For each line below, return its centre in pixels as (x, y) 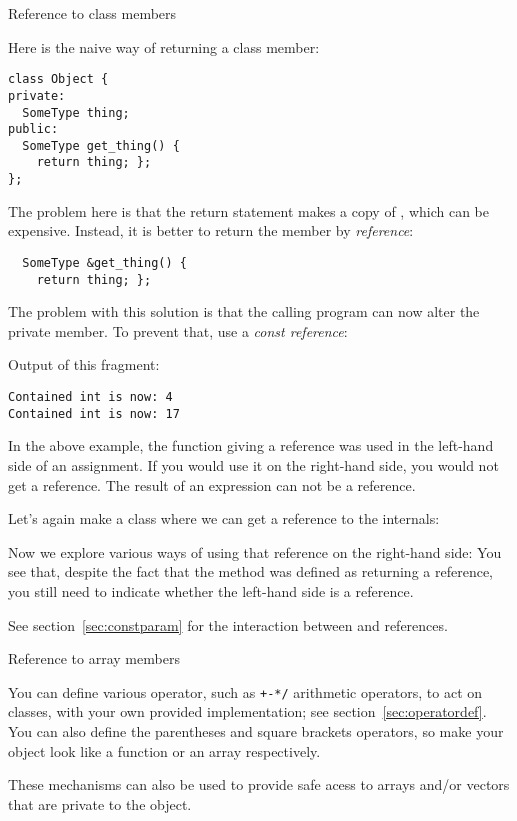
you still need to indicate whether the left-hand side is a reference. (211, 590)
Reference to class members (92, 13)
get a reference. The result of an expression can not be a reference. (212, 484)
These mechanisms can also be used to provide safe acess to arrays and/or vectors (259, 784)
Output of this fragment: (84, 364)
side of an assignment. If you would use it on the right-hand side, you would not (253, 464)
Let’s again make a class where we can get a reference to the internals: (224, 518)
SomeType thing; (76, 112)
